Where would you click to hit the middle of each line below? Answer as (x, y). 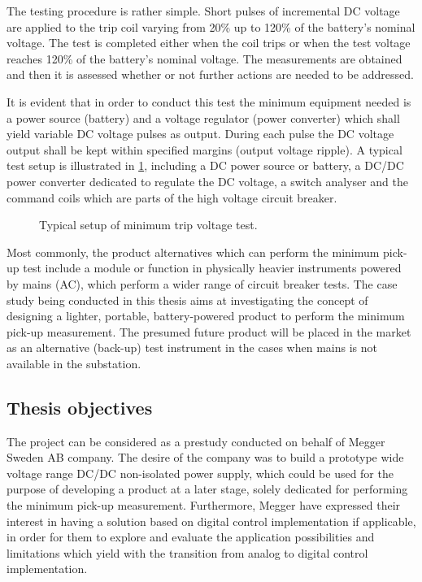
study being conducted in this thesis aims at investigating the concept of (187, 300)
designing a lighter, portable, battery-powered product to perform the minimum (206, 316)
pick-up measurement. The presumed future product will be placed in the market (209, 331)
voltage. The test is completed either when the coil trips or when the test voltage (209, 43)
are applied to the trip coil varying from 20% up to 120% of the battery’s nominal (211, 26)
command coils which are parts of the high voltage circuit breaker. (172, 197)
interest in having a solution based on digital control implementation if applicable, (211, 521)
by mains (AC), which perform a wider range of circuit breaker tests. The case (202, 283)
